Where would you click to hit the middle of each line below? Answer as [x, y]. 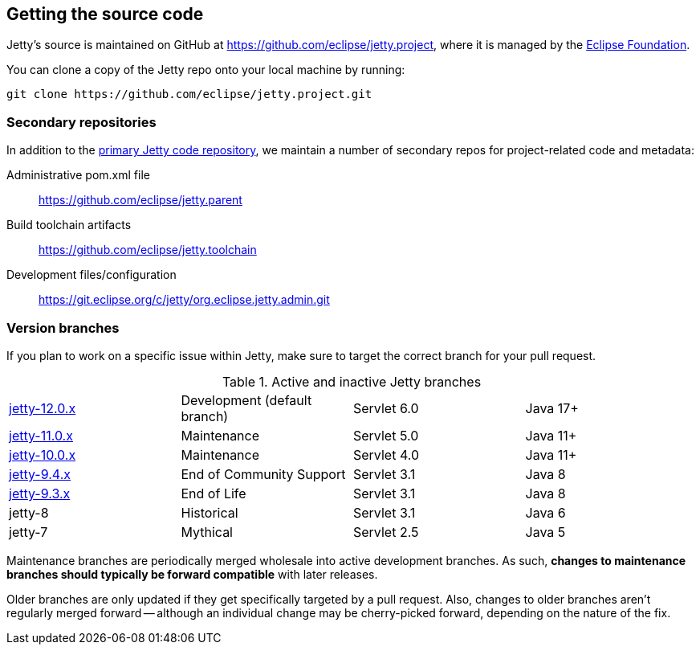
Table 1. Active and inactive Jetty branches [352, 381]
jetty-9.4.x [40, 474]
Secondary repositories [81, 122]
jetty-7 [28, 532]
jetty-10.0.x [43, 454]
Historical [210, 512]
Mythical [207, 532]
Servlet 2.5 [386, 532]
